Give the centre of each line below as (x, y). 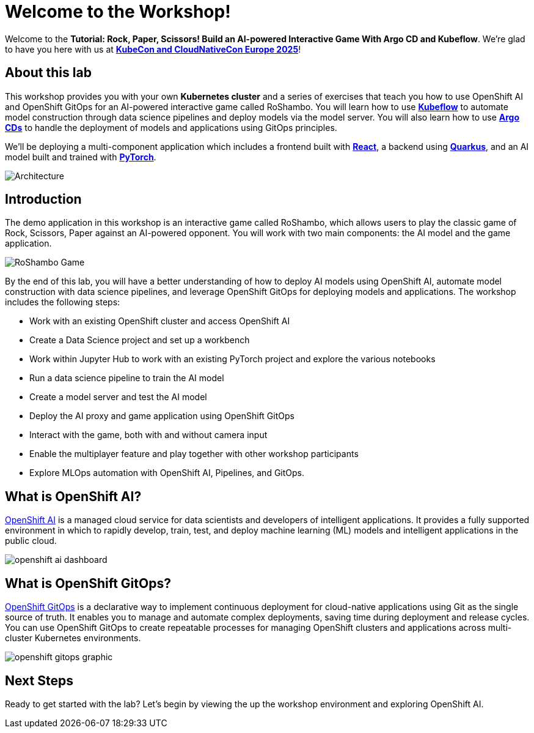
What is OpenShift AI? (73, 496)
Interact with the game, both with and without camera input (148, 435)
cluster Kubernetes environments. (73, 638)
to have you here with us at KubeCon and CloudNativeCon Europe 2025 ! (153, 49)
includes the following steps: (63, 302)
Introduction (43, 199)
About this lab (48, 73)
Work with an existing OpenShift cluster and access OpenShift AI (160, 321)
